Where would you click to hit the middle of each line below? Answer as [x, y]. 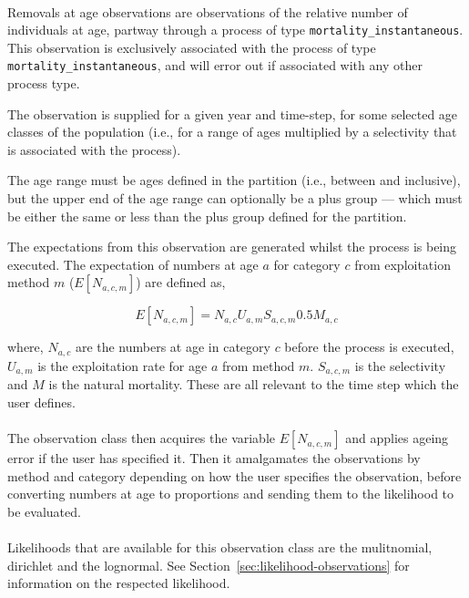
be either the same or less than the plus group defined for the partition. [207, 216]
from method [258, 365]
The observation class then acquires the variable [142, 438]
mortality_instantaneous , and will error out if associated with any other [215, 65]
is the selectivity [400, 365]
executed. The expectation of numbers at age [133, 264]
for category [307, 264]
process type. [44, 83]
